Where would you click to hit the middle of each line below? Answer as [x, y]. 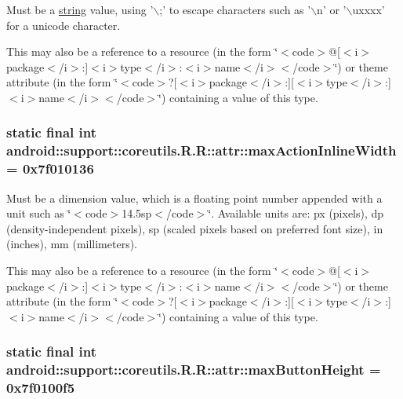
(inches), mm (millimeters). [72, 244]
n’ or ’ [332, 9]
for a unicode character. [64, 25]
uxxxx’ [369, 9]
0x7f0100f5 [41, 388]
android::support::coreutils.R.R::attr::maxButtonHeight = [194, 370]
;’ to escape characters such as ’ [235, 9]
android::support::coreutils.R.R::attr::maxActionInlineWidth [201, 150]
